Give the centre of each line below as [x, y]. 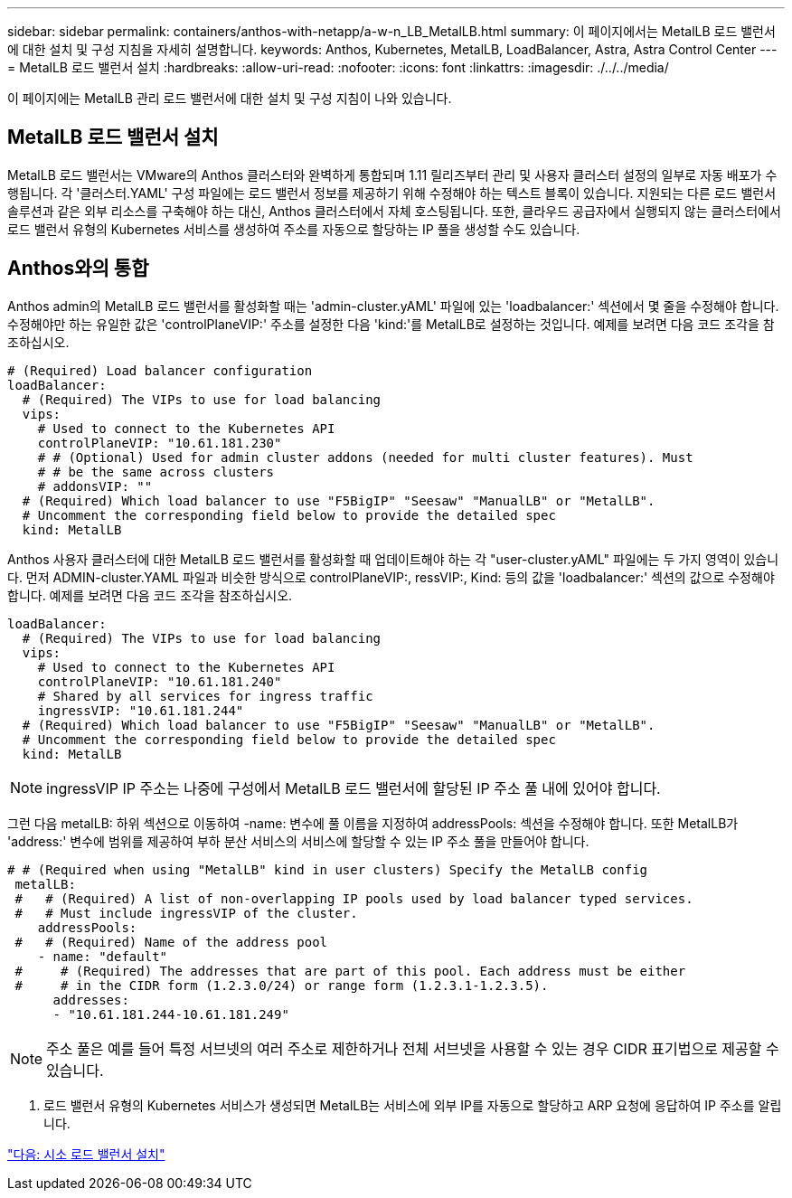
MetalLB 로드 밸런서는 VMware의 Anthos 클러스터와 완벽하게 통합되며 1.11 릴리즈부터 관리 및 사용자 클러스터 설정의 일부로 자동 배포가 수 [392, 175]
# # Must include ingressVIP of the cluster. [186, 913]
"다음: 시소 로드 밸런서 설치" [86, 1154]
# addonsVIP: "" [95, 486]
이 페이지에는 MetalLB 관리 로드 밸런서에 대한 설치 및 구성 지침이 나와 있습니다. [230, 98]
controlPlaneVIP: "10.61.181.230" [160, 443]
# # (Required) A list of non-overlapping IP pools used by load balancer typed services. [354, 898]
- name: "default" [103, 956]
